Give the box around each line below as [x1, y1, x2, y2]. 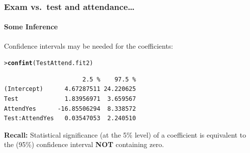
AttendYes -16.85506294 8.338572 [4, 105, 136, 112]
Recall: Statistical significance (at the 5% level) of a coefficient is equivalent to [4, 129, 246, 140]
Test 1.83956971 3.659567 [4, 95, 136, 103]
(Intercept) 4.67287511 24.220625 [4, 85, 136, 93]
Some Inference [4, 21, 58, 32]
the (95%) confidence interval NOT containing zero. [4, 139, 164, 150]
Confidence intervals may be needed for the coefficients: [4, 40, 173, 51]
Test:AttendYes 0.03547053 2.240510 [4, 115, 136, 122]
